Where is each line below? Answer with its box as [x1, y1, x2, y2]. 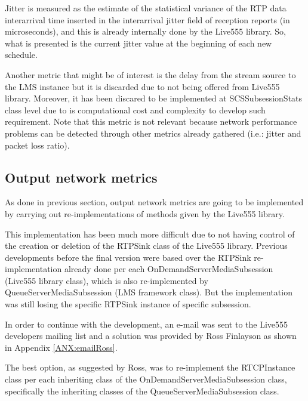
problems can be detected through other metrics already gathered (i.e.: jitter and [5, 127, 301, 139]
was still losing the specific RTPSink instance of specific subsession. [5, 298, 251, 310]
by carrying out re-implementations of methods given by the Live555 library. [5, 207, 285, 220]
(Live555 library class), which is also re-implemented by [5, 274, 208, 286]
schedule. [5, 48, 38, 61]
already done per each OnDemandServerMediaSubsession [64, 263, 273, 275]
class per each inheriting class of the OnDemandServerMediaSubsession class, [5, 373, 287, 385]
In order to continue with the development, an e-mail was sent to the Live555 [5, 317, 288, 330]
